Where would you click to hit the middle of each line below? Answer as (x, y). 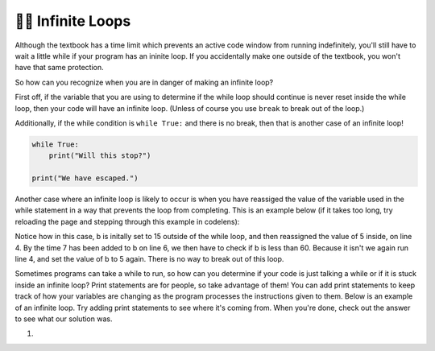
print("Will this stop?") (100, 156)
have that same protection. (59, 68)
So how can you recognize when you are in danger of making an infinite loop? (144, 82)
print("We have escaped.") (85, 178)
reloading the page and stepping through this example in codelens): (127, 221)
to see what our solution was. (64, 319)
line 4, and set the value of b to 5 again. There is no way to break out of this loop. (149, 258)
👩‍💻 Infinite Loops (73, 21)
